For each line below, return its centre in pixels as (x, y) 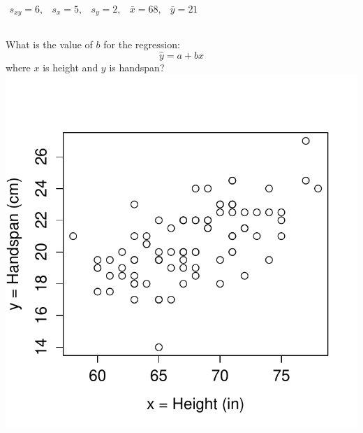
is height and (71, 68)
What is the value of (49, 44)
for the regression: (142, 44)
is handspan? (137, 68)
